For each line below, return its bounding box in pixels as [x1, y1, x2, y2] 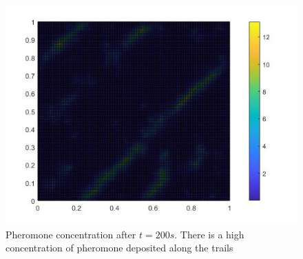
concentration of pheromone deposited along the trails [6, 240, 233, 255]
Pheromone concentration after [6, 227, 136, 241]
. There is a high [174, 227, 244, 241]
